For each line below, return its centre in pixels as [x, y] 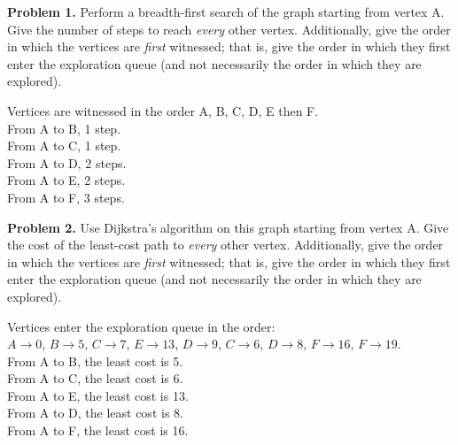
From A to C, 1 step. [64, 146]
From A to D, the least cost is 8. [95, 413]
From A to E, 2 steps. [66, 180]
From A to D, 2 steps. [67, 162]
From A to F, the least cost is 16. [98, 430]
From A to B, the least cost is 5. [95, 361]
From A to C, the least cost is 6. [95, 378]
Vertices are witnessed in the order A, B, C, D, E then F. [163, 110]
